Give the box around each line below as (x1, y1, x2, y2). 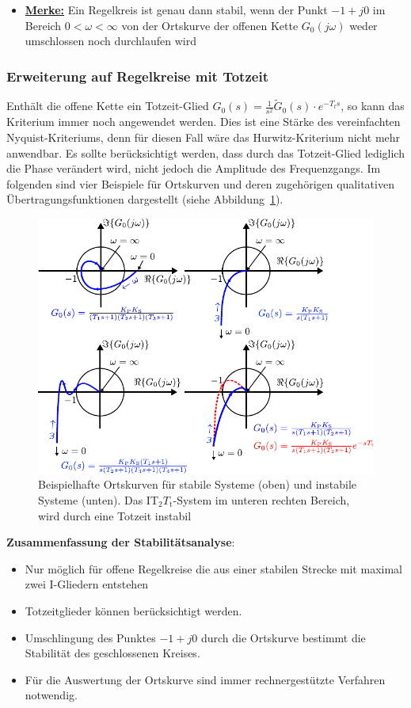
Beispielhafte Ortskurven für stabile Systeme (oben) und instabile (38, 476, 357, 493)
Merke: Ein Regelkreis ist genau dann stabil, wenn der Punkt (25, 2, 328, 17)
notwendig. (25, 687, 78, 703)
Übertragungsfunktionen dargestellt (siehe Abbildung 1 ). (6, 191, 284, 207)
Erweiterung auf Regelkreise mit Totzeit (6, 66, 268, 86)
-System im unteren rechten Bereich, (173, 491, 350, 508)
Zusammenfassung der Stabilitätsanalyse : (6, 534, 235, 550)
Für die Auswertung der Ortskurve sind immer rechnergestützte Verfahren (25, 671, 386, 687)
